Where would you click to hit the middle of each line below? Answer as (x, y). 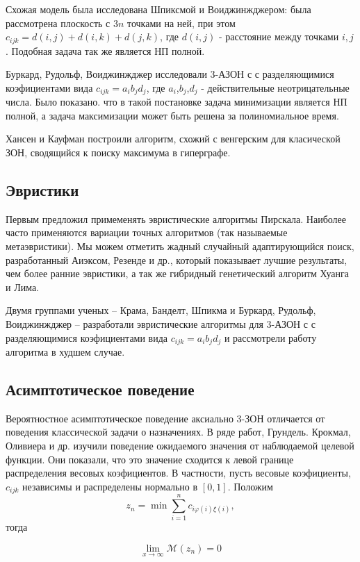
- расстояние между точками (279, 36)
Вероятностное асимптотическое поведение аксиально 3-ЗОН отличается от (165, 418)
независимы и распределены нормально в (110, 486)
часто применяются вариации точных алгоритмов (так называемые (147, 232)
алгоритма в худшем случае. (65, 352)
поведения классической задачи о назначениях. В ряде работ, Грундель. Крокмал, (178, 432)
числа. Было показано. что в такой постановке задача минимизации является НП (177, 102)
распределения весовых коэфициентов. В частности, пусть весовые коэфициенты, (178, 473)
